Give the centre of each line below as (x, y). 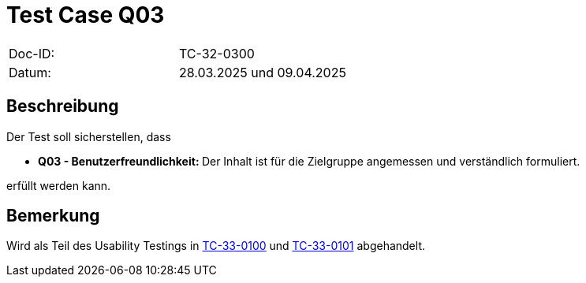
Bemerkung (53, 216)
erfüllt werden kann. (59, 185)
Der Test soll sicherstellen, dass (89, 136)
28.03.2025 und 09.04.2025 (262, 72)
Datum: (30, 72)
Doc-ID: (32, 53)
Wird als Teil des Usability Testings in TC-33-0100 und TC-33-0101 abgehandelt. (216, 246)
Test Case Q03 (86, 15)
